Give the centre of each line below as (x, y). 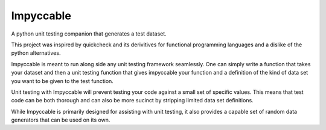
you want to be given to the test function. (62, 81)
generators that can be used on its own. (61, 120)
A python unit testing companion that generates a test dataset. (89, 34)
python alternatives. (36, 53)
